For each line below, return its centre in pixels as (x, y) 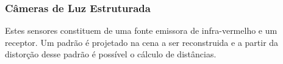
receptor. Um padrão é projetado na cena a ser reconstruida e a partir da (142, 42)
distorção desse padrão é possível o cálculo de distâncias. (111, 54)
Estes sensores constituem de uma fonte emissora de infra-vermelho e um (141, 30)
